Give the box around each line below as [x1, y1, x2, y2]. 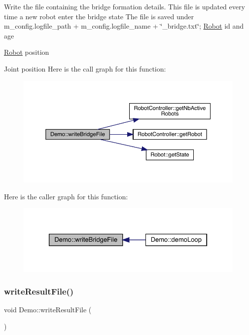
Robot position [4, 47, 49, 57]
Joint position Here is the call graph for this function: [4, 63, 166, 74]
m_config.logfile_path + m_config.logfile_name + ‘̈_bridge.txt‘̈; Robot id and [4, 21, 244, 31]
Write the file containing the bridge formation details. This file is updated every [4, 1, 245, 11]
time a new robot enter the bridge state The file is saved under [4, 11, 194, 21]
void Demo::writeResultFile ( [4, 304, 92, 315]
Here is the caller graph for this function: [4, 191, 128, 201]
